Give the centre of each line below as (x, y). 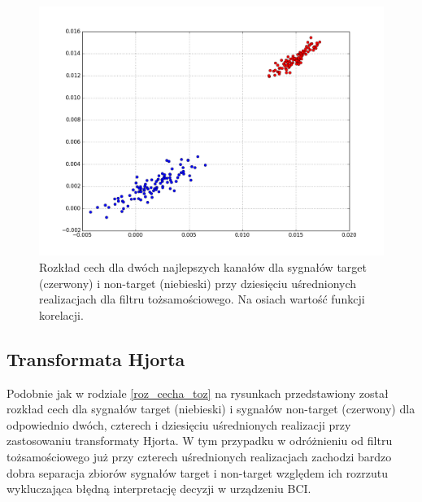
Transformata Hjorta (96, 358)
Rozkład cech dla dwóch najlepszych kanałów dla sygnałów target (203, 267)
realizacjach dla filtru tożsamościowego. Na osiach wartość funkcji (202, 299)
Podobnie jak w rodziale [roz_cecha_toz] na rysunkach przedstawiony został (198, 393)
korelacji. (61, 314)
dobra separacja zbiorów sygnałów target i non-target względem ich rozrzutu (198, 472)
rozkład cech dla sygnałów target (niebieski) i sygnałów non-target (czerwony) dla (211, 409)
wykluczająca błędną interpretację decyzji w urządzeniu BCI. (159, 489)
